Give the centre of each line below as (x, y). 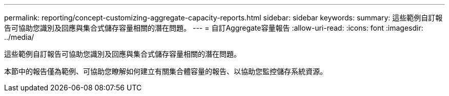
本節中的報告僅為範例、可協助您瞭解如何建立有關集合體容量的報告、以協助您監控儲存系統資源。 (166, 71)
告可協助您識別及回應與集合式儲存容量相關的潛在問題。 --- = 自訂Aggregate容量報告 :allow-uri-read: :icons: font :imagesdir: (214, 28)
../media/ (19, 37)
